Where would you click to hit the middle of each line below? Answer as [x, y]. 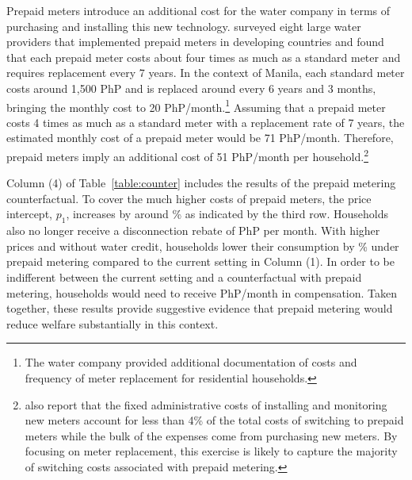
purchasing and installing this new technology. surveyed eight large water [184, 26]
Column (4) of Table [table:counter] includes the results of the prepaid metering [201, 183]
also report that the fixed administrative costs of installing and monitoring [206, 404]
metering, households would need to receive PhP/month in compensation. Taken [202, 292]
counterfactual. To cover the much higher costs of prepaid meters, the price [189, 198]
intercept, [29, 214]
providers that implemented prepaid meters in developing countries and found [195, 42]
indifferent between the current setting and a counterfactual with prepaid [184, 277]
